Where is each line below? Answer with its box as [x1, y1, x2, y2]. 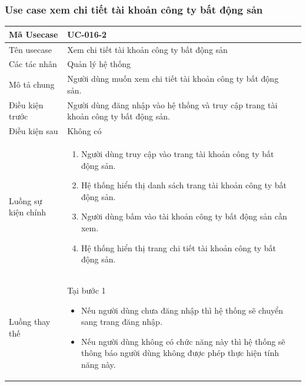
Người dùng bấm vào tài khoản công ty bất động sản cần [81, 210, 287, 222]
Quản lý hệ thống [67, 58, 131, 70]
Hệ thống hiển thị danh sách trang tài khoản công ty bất [81, 179, 287, 191]
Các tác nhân [9, 58, 57, 70]
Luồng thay [9, 315, 51, 328]
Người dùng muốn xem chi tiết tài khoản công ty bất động [67, 72, 279, 85]
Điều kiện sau [9, 125, 58, 137]
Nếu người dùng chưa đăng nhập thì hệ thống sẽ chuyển [81, 304, 284, 316]
